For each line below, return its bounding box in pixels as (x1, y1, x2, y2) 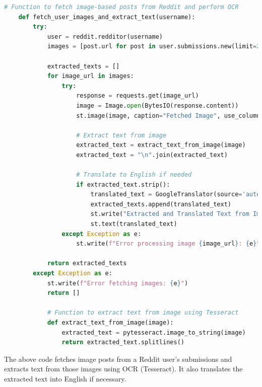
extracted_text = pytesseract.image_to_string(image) (61, 329, 246, 336)
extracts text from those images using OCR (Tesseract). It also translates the (4, 363, 243, 374)
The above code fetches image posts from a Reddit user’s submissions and (4, 353, 232, 364)
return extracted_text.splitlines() (61, 339, 184, 346)
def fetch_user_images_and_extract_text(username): (18, 13, 195, 21)
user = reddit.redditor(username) (47, 33, 163, 40)
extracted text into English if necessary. (4, 373, 126, 383)
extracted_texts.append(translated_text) (90, 200, 232, 208)
